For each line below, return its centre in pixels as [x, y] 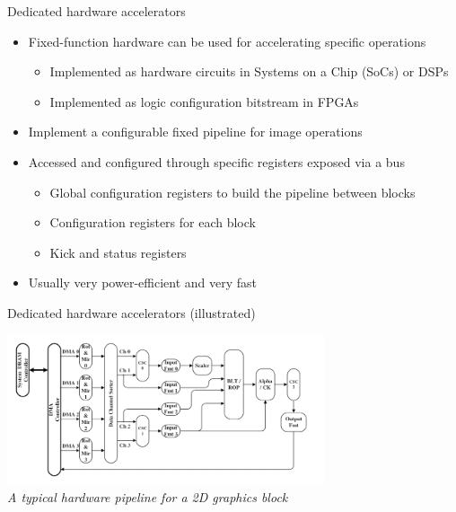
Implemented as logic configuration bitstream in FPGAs [204, 101]
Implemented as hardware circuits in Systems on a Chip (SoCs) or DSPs [249, 71]
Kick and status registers [118, 252]
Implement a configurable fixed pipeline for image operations [195, 132]
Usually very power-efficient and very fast [142, 282]
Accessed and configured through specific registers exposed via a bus [216, 161]
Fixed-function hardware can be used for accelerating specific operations [227, 41]
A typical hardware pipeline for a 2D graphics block [148, 496]
